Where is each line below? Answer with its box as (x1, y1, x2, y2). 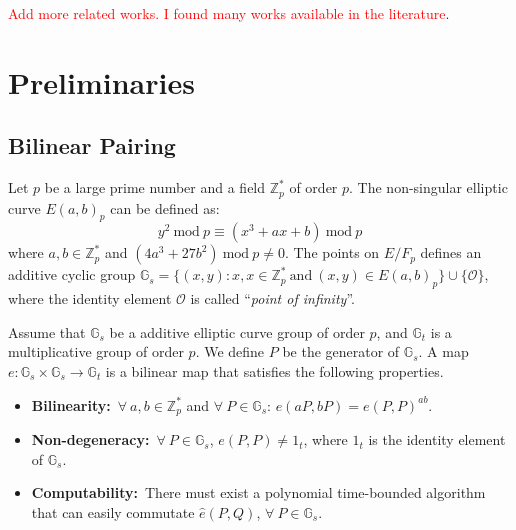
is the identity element (368, 429, 506, 450)
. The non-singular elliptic (349, 177, 508, 198)
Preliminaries (8, 61, 195, 102)
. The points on (284, 242, 380, 263)
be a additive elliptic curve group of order (109, 321, 365, 342)
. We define (195, 341, 265, 362)
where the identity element (8, 288, 172, 309)
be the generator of (282, 341, 400, 362)
